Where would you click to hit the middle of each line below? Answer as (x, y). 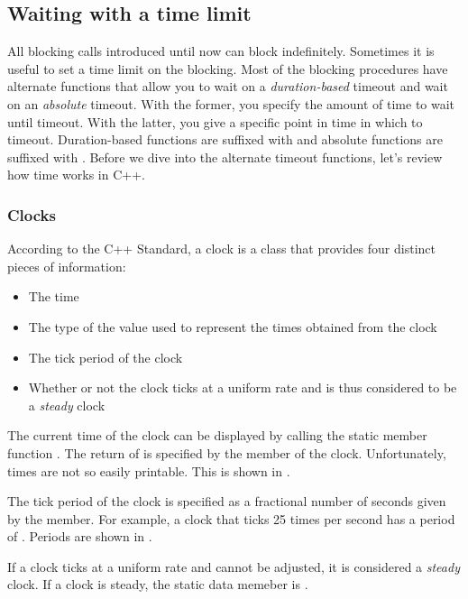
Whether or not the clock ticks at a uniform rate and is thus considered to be (243, 387)
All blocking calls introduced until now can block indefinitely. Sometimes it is (221, 51)
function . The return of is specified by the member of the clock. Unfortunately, (227, 452)
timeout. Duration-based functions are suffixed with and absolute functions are (225, 139)
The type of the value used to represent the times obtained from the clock (233, 326)
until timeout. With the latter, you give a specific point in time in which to (215, 121)
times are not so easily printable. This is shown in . (149, 470)
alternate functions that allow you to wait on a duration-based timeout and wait (228, 86)
